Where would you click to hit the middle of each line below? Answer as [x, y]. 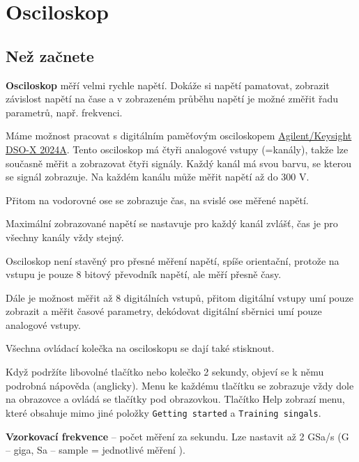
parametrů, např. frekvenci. [64, 112]
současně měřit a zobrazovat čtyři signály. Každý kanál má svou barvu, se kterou [179, 163]
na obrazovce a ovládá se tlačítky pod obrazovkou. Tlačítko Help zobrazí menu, [175, 399]
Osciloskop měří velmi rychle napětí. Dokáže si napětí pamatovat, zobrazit [168, 85]
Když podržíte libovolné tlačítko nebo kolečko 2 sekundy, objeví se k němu [165, 372]
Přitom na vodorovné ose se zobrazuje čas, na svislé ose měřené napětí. [157, 200]
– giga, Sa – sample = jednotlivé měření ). [96, 450]
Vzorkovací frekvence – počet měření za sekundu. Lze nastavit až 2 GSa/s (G [177, 436]
